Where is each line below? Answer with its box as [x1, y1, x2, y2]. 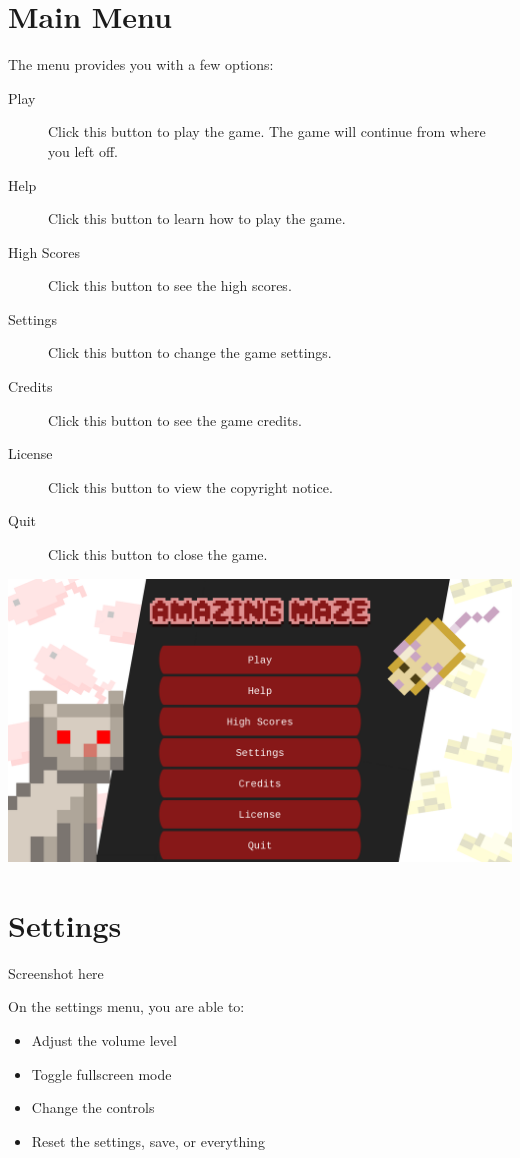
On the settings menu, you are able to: [8, 996, 245, 1017]
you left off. [48, 140, 118, 161]
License [8, 443, 53, 464]
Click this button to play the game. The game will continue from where [48, 121, 486, 142]
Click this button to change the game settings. [48, 342, 332, 363]
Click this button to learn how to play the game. [48, 208, 346, 229]
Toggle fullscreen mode [31, 1063, 172, 1084]
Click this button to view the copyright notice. [48, 476, 333, 497]
